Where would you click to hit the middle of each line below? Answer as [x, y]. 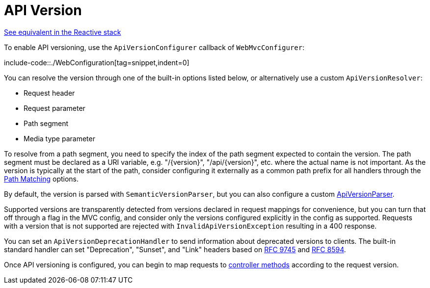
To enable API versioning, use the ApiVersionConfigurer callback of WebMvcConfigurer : [154, 47]
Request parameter [54, 108]
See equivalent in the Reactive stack [63, 32]
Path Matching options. [41, 179]
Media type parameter [59, 138]
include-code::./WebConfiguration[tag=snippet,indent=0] [97, 62]
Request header [49, 93]
